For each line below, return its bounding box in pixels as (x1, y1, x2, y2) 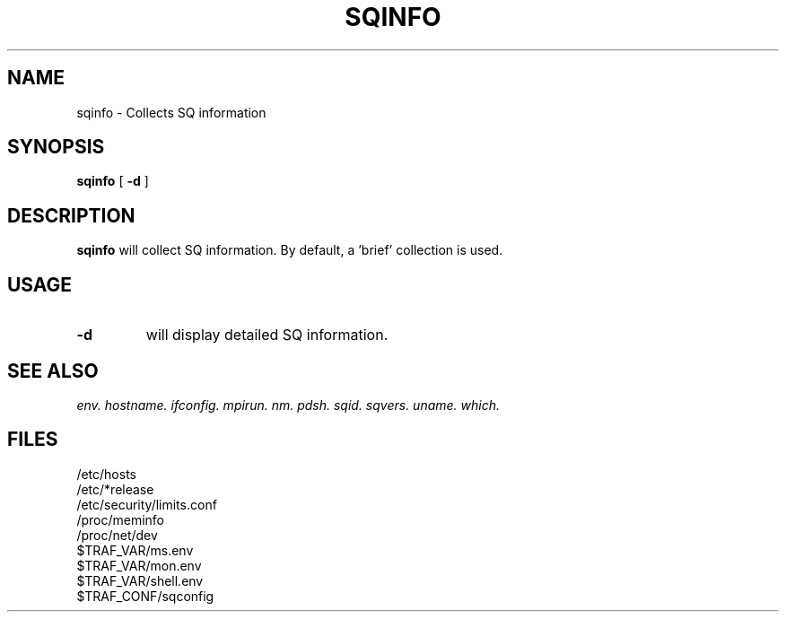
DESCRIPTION (7, 204, 135, 227)
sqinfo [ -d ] (76, 173, 149, 189)
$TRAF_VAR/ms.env (76, 542, 194, 558)
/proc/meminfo (76, 511, 165, 527)
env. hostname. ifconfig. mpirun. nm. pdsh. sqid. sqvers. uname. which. (76, 397, 500, 413)
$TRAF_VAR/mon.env (76, 557, 202, 573)
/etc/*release (76, 481, 154, 497)
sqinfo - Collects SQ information (76, 104, 266, 120)
